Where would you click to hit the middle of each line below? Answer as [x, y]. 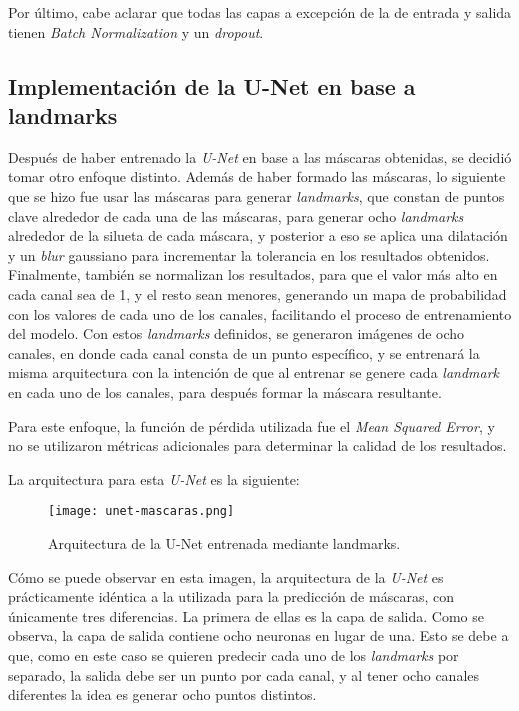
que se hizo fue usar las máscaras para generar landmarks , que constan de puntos [256, 195]
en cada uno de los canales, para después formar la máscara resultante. [225, 391]
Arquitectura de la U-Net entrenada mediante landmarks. [224, 542]
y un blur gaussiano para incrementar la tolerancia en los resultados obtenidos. [249, 254]
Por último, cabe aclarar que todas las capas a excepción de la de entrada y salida [260, 12]
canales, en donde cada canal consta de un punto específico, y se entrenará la [244, 352]
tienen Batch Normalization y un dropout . [136, 31]
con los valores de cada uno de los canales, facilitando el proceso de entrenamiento [260, 313]
